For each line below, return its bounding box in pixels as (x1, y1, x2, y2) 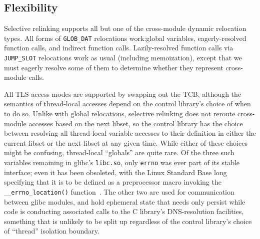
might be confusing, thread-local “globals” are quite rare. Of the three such (4, 147, 234, 158)
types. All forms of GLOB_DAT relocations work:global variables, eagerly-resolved (4, 32, 246, 43)
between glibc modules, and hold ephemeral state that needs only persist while (4, 196, 245, 207)
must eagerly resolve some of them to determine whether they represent (4, 62, 223, 72)
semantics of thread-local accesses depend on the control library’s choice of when (4, 98, 251, 109)
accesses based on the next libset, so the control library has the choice (28, 118, 243, 128)
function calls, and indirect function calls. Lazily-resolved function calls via (4, 42, 233, 53)
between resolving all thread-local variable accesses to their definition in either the (4, 128, 256, 138)
